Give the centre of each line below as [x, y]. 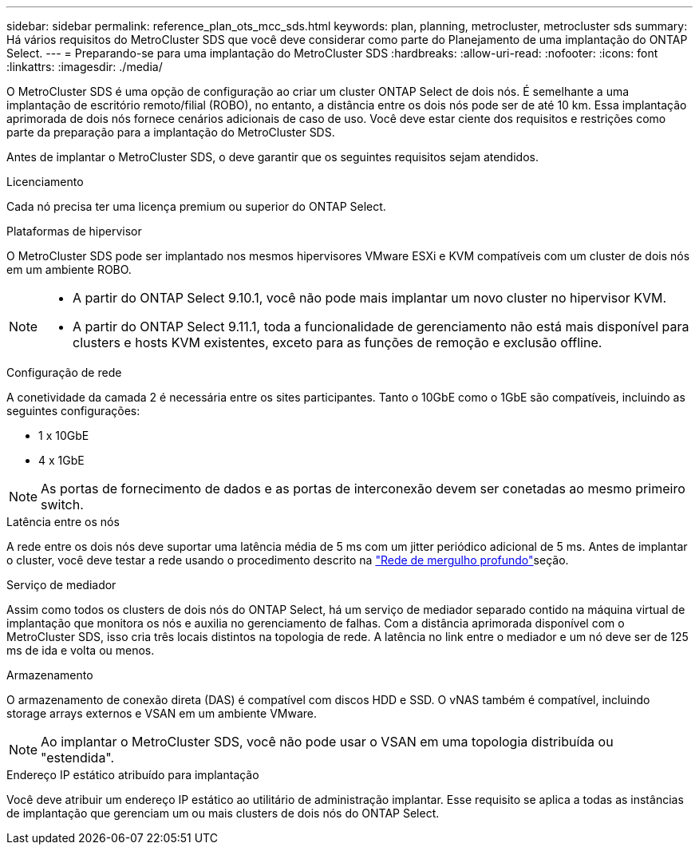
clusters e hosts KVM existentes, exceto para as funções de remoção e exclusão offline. [338, 342]
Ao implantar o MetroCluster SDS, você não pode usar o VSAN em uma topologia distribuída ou [327, 742]
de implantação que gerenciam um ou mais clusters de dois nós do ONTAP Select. [223, 813]
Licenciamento [45, 182]
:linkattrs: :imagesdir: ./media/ [85, 67]
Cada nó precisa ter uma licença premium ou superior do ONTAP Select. [196, 206]
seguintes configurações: [73, 411]
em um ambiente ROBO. [69, 269]
